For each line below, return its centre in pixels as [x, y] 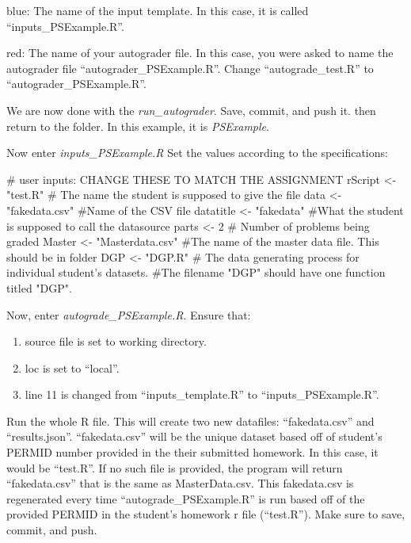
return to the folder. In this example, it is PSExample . [138, 126]
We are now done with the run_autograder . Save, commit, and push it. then [191, 110]
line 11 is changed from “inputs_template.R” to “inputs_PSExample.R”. [202, 394]
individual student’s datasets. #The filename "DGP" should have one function [196, 272]
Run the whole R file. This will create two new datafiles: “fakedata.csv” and [190, 421]
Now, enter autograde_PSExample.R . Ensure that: [129, 314]
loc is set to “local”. [72, 367]
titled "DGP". [39, 287]
